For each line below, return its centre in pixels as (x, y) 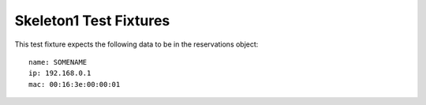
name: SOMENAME (58, 62)
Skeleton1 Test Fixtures (92, 21)
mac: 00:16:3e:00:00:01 (75, 84)
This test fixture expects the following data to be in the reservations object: (136, 44)
